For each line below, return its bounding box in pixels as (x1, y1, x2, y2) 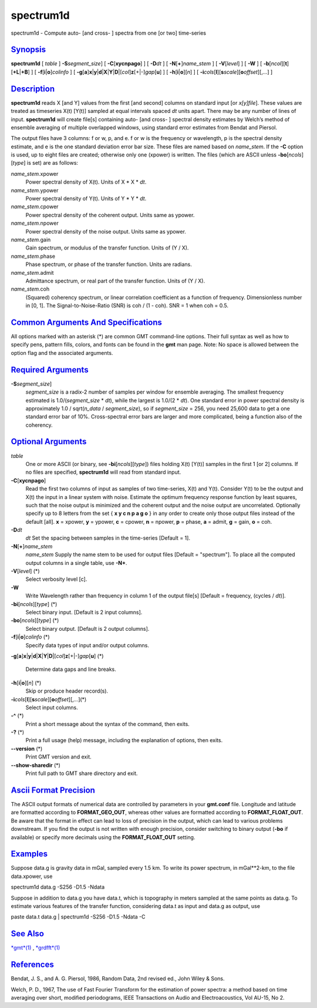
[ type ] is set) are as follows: (11, 159, 79, 167)
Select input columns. (25, 704, 79, 711)
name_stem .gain (11, 236, 51, 243)
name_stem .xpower (11, 170, 59, 177)
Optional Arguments (11, 437, 87, 447)
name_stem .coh (11, 285, 50, 292)
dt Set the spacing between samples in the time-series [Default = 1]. (25, 534, 191, 541)
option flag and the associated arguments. (11, 349, 113, 356)
